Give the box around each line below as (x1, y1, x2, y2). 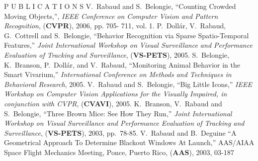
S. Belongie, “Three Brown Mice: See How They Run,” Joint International (4, 108, 232, 118)
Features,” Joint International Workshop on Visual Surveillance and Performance (4, 40, 253, 50)
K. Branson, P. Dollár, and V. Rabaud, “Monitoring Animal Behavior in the (4, 59, 240, 70)
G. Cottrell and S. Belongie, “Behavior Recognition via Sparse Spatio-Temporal (4, 30, 249, 40)
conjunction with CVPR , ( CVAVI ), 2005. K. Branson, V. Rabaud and (4, 98, 222, 108)
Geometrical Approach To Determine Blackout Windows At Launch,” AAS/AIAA (4, 137, 255, 148)
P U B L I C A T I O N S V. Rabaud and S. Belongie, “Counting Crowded (4, 1, 236, 11)
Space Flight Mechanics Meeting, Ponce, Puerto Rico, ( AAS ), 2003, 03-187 (4, 147, 234, 157)
